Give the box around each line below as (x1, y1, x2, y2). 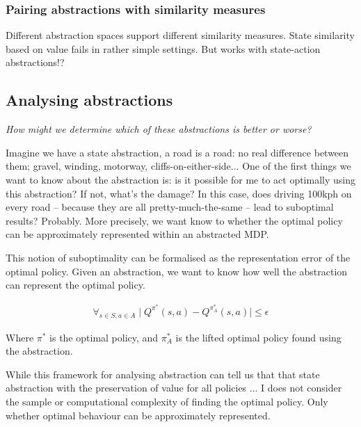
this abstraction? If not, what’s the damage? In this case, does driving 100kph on (6, 186, 352, 200)
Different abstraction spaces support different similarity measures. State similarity (6, 28, 355, 42)
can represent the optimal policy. (6, 277, 145, 292)
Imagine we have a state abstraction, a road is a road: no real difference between (6, 145, 349, 159)
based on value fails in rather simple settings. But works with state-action (6, 41, 321, 56)
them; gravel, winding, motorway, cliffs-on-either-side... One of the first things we (6, 159, 351, 173)
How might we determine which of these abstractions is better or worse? (6, 122, 312, 136)
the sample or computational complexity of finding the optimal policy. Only (6, 394, 328, 408)
